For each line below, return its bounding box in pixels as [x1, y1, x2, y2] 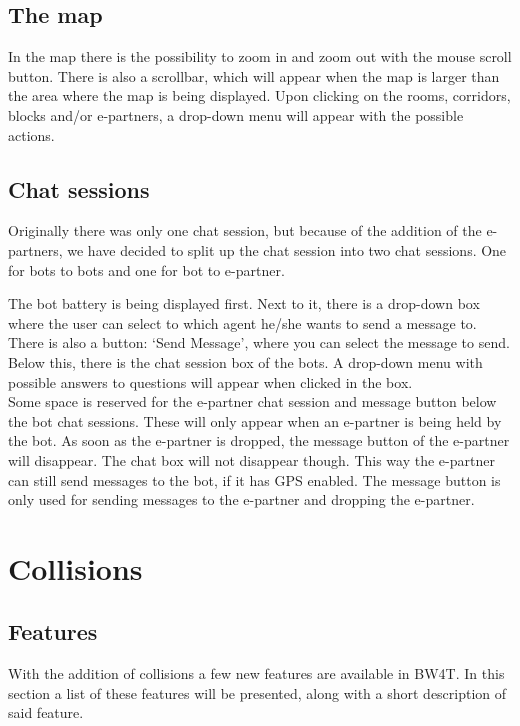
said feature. [8, 702, 84, 723]
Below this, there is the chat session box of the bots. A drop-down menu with [8, 351, 483, 372]
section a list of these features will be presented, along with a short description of [8, 682, 507, 703]
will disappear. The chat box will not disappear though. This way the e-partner [8, 449, 495, 470]
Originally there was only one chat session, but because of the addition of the [8, 220, 482, 241]
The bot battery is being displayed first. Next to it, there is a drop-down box [8, 293, 480, 314]
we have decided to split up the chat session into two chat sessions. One [67, 239, 507, 260]
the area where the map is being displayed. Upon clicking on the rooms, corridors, [8, 85, 511, 106]
